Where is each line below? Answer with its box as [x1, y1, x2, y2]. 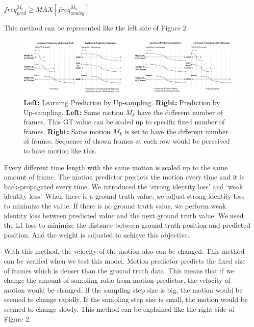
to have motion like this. [24, 146, 97, 156]
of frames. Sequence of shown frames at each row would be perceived [24, 136, 230, 146]
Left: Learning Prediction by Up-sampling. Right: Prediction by [24, 97, 220, 108]
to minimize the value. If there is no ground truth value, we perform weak [4, 200, 226, 210]
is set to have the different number [125, 126, 229, 136]
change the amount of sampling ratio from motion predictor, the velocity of [4, 275, 230, 285]
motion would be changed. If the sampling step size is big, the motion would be [4, 284, 243, 295]
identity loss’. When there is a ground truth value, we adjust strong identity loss [4, 191, 245, 201]
